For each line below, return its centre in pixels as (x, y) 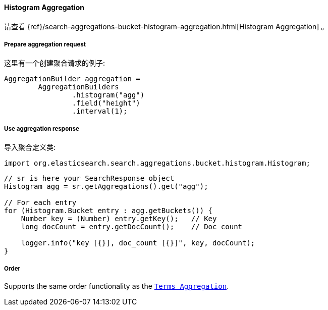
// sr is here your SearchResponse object (89, 178)
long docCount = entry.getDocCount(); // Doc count (132, 227)
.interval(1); (100, 111)
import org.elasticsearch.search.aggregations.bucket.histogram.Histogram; (157, 163)
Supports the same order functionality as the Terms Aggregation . (117, 286)
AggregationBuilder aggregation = (72, 79)
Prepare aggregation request (45, 44)
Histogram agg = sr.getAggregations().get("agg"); (106, 187)
